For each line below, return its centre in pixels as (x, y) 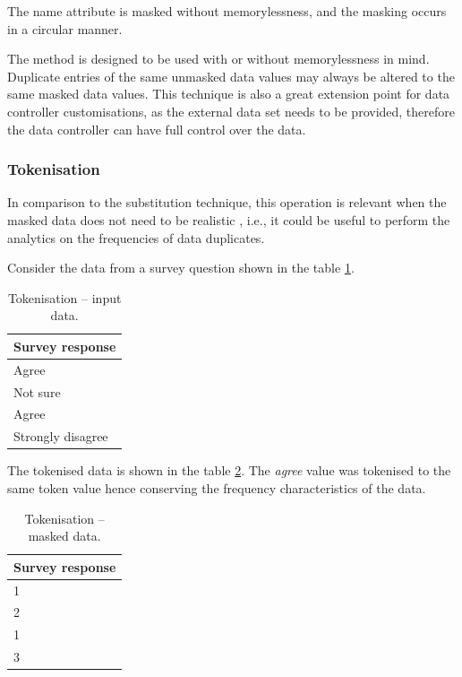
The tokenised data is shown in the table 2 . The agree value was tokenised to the (229, 470)
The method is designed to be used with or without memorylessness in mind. (218, 59)
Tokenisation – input (64, 297)
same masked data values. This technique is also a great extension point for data (229, 94)
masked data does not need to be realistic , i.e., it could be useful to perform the (229, 219)
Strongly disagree (61, 436)
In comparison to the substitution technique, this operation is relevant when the (227, 202)
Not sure (37, 391)
